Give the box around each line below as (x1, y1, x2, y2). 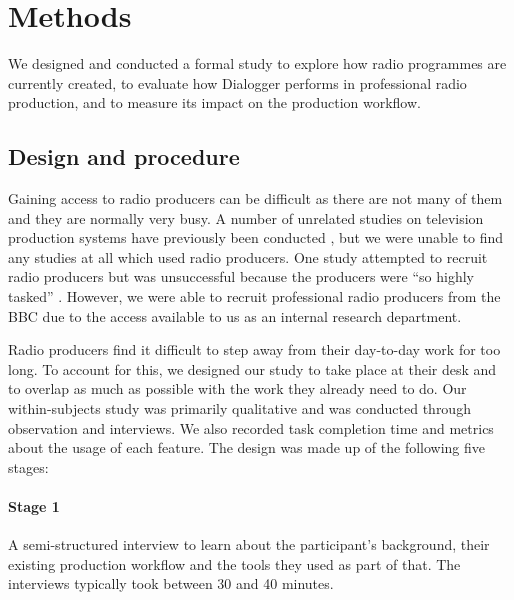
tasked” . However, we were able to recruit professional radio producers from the (8, 286, 501, 307)
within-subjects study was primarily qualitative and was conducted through (8, 398, 471, 419)
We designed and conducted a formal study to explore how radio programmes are (8, 53, 507, 74)
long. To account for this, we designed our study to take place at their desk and (8, 358, 497, 379)
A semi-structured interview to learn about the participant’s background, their (8, 534, 490, 555)
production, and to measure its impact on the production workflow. (8, 92, 421, 113)
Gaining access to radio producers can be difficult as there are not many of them (8, 188, 503, 209)
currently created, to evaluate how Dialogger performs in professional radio (8, 72, 467, 93)
